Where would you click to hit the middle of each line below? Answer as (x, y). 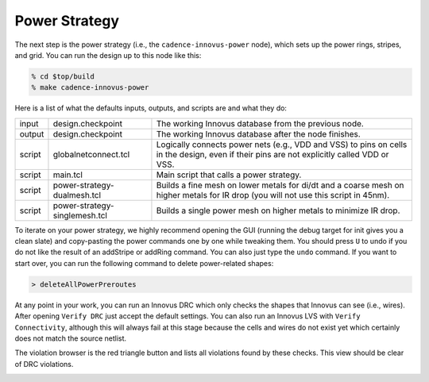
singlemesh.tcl (80, 215)
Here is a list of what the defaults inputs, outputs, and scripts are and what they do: (151, 108)
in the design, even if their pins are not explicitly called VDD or (272, 154)
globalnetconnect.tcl (91, 154)
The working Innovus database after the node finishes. (258, 133)
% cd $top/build (63, 76)
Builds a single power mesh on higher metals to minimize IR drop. (278, 210)
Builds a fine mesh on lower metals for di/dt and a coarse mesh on (280, 185)
